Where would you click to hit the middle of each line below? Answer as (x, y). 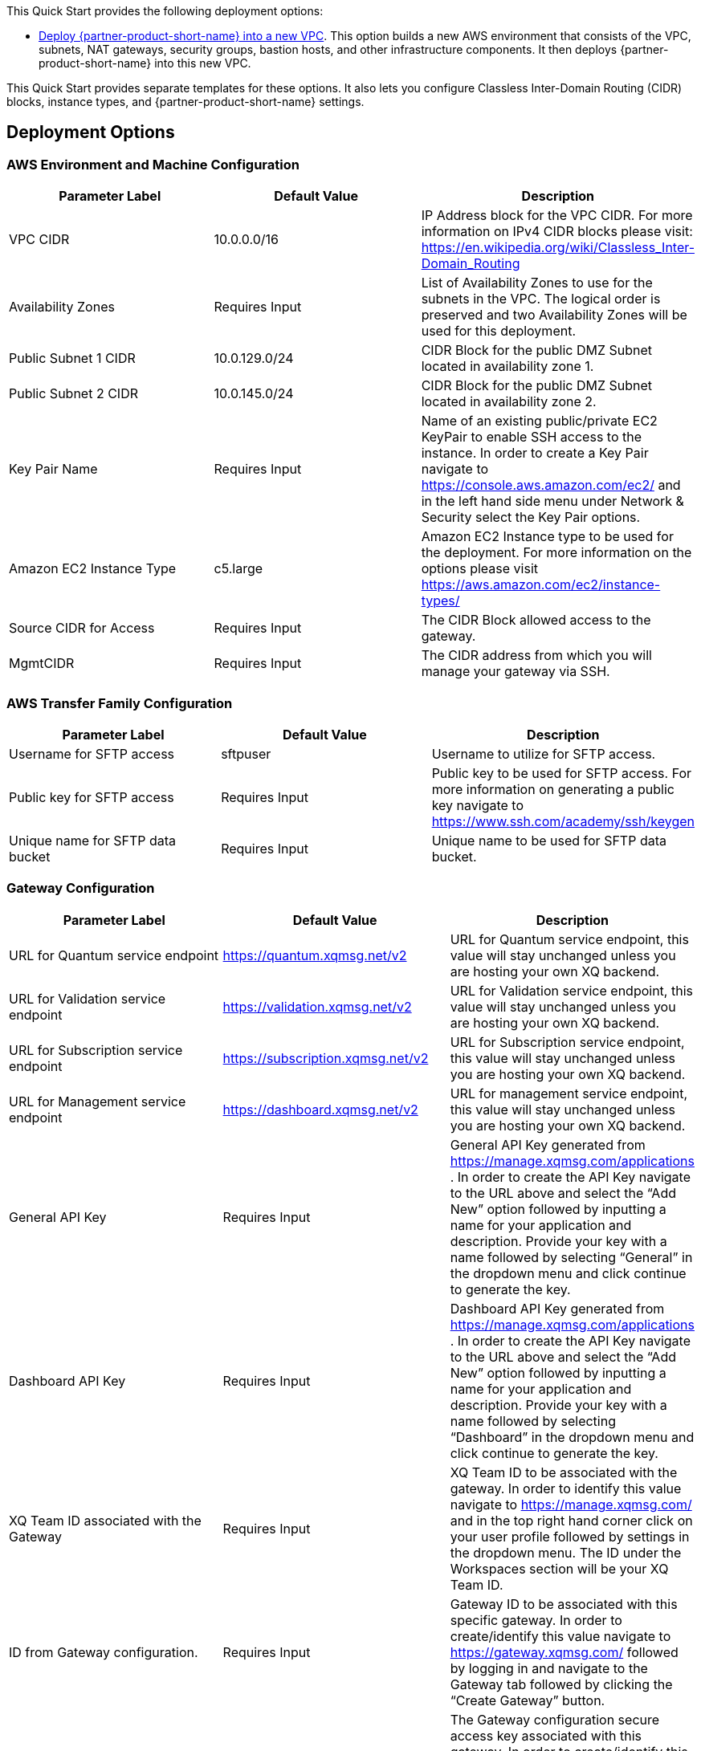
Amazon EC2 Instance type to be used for (547, 537)
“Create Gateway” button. (528, 1700)
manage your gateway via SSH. (516, 672)
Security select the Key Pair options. (531, 517)
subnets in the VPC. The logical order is (541, 299)
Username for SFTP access (92, 753)
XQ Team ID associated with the (105, 1520)
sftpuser (246, 753)
